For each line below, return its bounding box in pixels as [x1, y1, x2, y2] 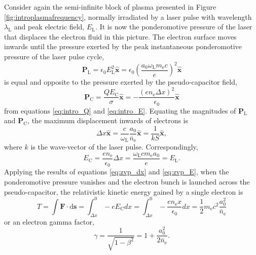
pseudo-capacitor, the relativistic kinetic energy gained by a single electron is [4, 186, 243, 197]
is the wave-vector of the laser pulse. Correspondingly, [30, 141, 198, 152]
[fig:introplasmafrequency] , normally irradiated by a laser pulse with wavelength [4, 11, 252, 22]
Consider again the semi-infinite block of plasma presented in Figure [4, 2, 216, 12]
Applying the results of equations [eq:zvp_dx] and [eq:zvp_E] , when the [4, 166, 229, 177]
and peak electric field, [14, 21, 85, 32]
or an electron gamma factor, [4, 216, 94, 227]
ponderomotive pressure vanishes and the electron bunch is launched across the [4, 176, 250, 187]
